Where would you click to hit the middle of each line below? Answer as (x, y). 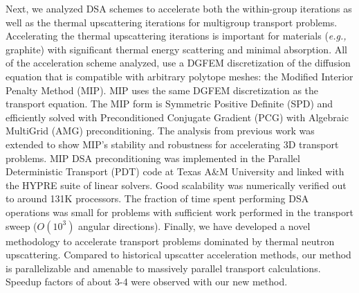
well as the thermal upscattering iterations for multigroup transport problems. (172, 22)
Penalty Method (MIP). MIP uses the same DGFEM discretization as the (162, 90)
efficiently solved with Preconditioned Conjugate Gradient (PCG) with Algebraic (177, 117)
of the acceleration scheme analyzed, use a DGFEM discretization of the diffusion (178, 63)
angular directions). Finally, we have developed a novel (194, 225)
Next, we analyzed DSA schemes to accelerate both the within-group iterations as (179, 8)
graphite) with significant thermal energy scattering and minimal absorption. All (176, 49)
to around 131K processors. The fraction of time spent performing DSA (157, 198)
